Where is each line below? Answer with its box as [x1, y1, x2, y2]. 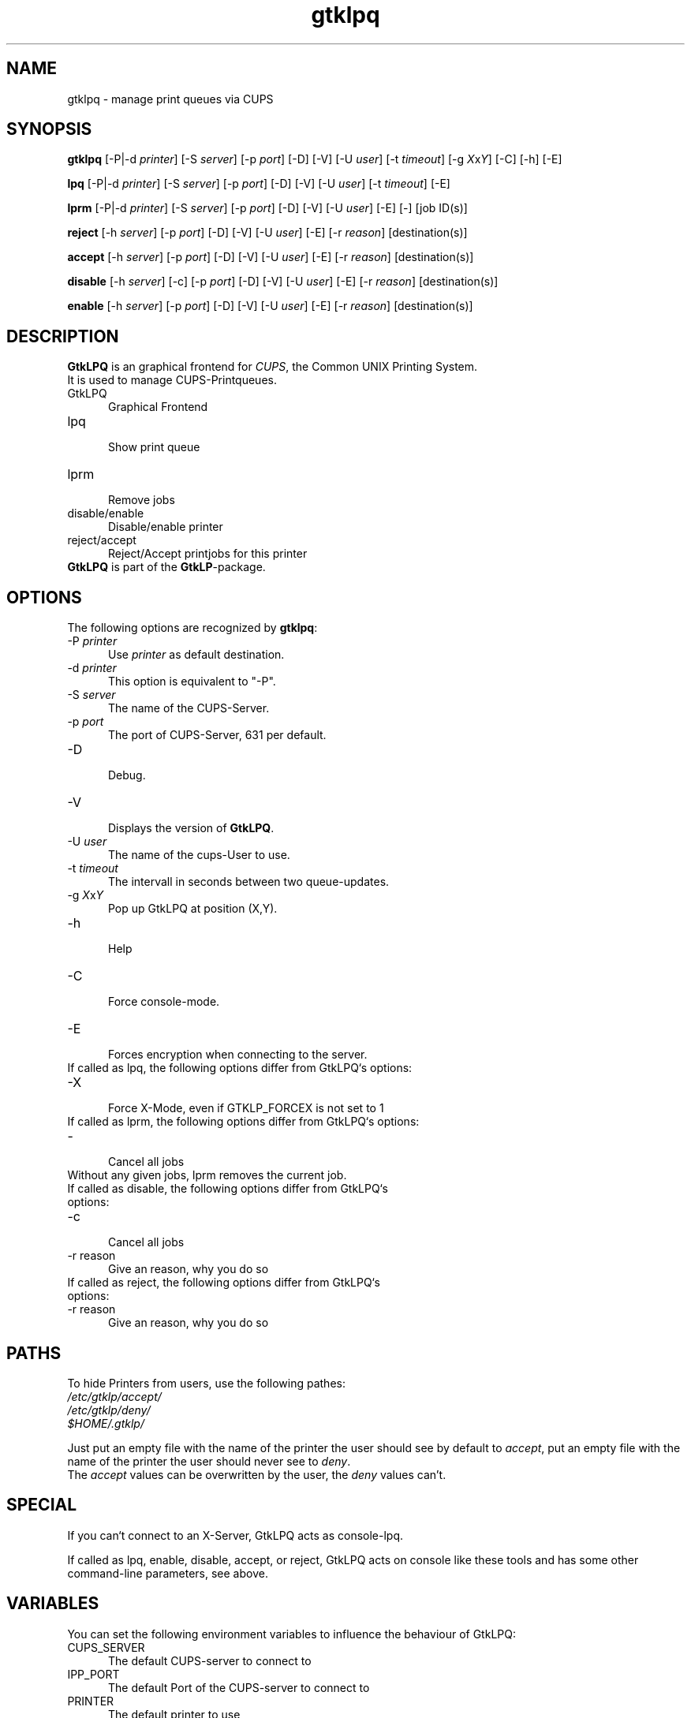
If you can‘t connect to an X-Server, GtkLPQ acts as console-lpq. [67, 1528, 404, 1542]
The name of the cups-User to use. [108, 848, 290, 862]
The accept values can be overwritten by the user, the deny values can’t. [67, 1467, 446, 1481]
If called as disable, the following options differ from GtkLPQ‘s [67, 1182, 388, 1196]
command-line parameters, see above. [67, 1566, 268, 1580]
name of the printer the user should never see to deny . [67, 1454, 351, 1468]
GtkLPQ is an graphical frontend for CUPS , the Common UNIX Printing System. [67, 360, 478, 374]
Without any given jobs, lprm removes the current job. [67, 1168, 347, 1182]
